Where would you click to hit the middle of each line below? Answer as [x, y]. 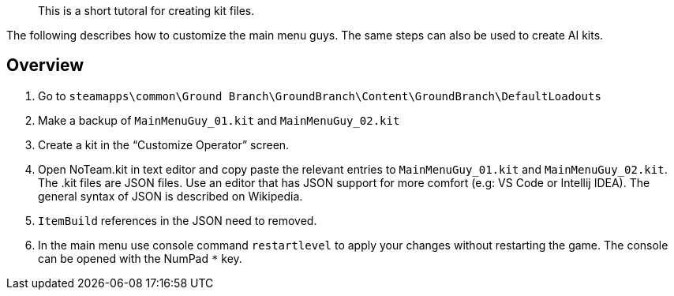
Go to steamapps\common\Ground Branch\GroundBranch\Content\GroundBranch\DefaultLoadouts [320, 96]
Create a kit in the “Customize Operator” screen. [164, 144]
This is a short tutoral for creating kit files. [146, 11]
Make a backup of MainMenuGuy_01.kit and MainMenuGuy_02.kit [219, 120]
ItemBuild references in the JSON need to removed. [178, 220]
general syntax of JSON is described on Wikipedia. [170, 196]
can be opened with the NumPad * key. [140, 258]
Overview [45, 66]
